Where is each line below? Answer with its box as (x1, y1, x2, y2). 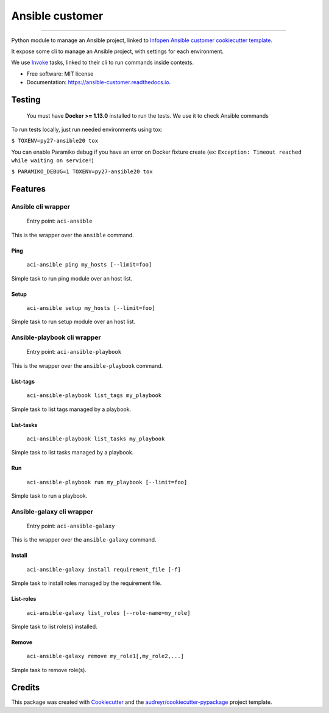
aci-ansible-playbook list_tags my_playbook (26, 392, 162, 399)
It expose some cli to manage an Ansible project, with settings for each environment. (11, 48, 224, 55)
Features (11, 184, 46, 195)
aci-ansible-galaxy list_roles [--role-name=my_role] (26, 609, 191, 616)
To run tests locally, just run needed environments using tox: (11, 126, 163, 133)
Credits (11, 682, 40, 692)
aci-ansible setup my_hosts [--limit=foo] (26, 305, 155, 311)
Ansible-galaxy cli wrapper (11, 507, 94, 515)
